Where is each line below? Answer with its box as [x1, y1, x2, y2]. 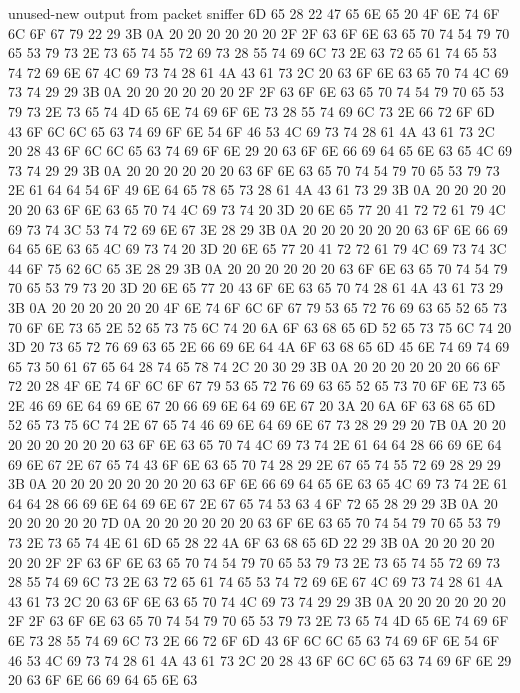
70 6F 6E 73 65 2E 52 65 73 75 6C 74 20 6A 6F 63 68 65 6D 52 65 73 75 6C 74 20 [8, 316, 512, 337]
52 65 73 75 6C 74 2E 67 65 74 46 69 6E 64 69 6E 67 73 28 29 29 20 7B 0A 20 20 [8, 414, 506, 435]
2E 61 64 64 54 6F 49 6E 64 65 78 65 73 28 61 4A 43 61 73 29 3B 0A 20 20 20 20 [8, 179, 506, 200]
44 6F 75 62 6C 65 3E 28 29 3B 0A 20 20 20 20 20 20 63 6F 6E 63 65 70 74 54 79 [8, 257, 508, 278]
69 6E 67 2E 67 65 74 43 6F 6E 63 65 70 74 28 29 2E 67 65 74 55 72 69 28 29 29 [8, 453, 501, 474]
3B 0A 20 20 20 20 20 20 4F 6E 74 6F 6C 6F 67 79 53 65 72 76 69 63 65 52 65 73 [8, 296, 508, 317]
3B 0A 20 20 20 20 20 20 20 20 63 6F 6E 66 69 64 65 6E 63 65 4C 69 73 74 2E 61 [8, 473, 508, 494]
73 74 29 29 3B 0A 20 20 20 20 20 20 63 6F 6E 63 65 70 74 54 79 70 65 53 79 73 [8, 159, 500, 180]
